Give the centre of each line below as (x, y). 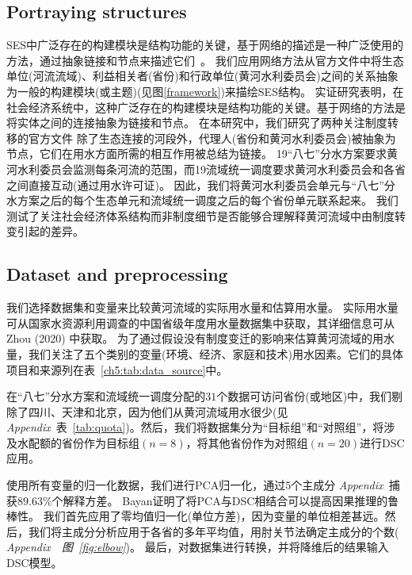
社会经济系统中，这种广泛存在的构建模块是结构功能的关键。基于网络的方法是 (206, 107)
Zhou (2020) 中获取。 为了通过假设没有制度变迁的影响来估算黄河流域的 (190, 338)
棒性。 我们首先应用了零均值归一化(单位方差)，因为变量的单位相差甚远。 (196, 516)
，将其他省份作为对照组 (247, 442)
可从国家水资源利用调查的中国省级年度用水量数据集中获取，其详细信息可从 (200, 322)
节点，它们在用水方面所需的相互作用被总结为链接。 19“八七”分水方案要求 (196, 153)
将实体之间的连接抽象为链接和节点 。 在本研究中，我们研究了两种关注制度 (197, 123)
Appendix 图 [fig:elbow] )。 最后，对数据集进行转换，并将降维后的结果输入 (198, 547)
